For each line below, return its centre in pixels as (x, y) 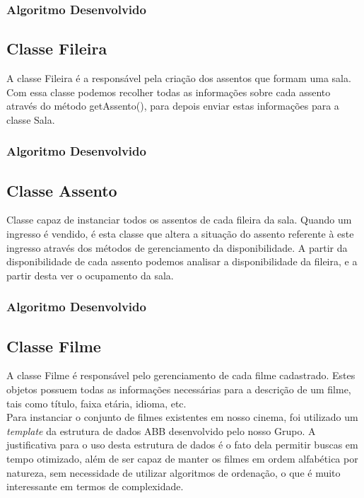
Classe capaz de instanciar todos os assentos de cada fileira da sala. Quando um (179, 220)
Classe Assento (62, 190)
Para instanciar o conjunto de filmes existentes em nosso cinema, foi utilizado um (182, 417)
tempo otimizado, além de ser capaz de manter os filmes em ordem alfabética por (182, 459)
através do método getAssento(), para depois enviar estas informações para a (173, 106)
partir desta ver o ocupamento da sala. (90, 275)
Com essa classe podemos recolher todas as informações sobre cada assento (169, 92)
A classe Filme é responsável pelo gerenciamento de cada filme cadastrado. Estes (181, 375)
